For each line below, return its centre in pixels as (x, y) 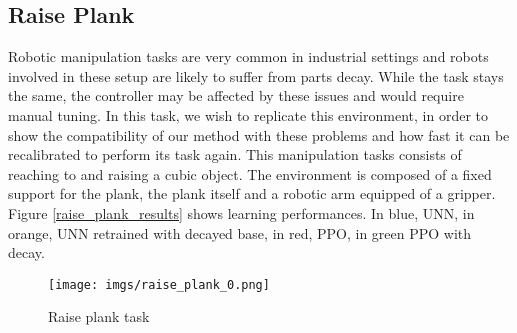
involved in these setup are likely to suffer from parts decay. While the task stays (256, 75)
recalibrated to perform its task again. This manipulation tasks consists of (235, 154)
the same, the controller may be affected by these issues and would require (236, 95)
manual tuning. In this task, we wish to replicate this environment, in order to (248, 114)
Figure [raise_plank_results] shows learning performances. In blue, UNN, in (241, 212)
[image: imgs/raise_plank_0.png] (159, 284)
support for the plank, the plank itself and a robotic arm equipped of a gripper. (252, 193)
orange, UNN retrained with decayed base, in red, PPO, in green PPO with (240, 232)
